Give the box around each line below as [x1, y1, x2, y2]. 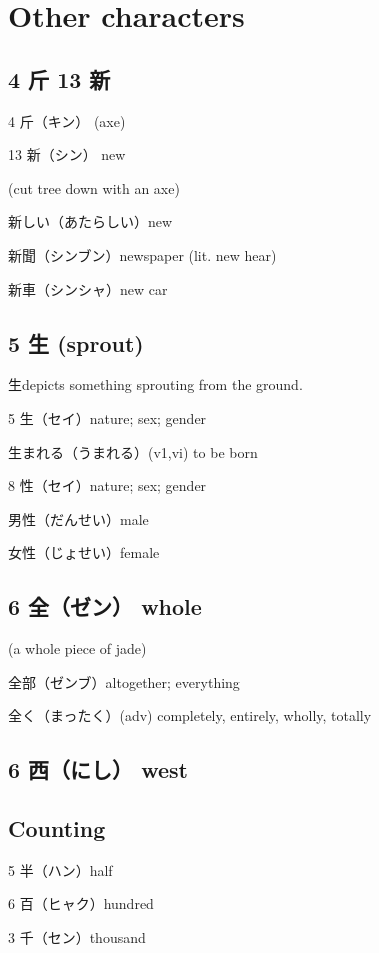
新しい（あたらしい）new [8, 211, 173, 232]
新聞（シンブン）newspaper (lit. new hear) [8, 244, 277, 265]
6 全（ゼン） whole [8, 591, 202, 622]
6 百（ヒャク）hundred [8, 893, 154, 914]
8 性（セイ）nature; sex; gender [8, 475, 207, 496]
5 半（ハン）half [8, 859, 113, 880]
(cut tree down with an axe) [8, 177, 180, 198]
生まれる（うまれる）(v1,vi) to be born [8, 441, 258, 462]
